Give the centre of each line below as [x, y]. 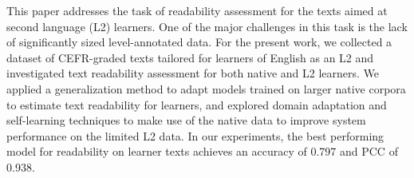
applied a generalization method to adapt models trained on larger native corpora [206, 88]
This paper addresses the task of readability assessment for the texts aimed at [197, 10]
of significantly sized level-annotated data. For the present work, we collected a [199, 42]
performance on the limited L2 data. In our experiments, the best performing [195, 135]
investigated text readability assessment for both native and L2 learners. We [193, 73]
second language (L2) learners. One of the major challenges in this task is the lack [207, 26]
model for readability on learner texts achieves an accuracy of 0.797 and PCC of [202, 151]
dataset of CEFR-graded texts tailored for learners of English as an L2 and [190, 57]
